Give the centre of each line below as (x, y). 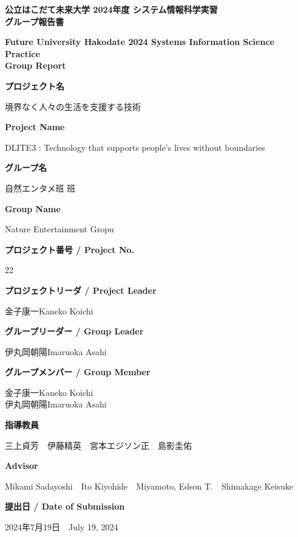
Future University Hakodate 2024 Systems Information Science (140, 42)
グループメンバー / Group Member (78, 372)
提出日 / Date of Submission (65, 506)
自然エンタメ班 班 (40, 188)
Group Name (33, 208)
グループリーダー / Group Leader (74, 331)
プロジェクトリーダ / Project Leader (81, 290)
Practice (22, 53)
